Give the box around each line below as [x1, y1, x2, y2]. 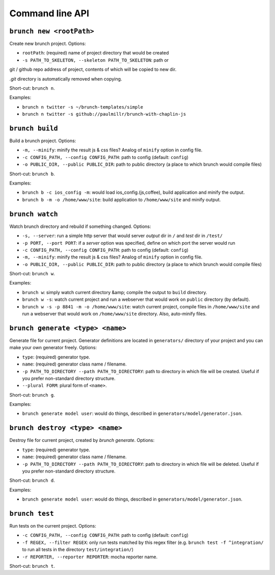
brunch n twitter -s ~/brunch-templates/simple [22, 104, 144, 110]
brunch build [9, 124, 58, 133]
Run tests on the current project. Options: [9, 523, 97, 529]
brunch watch [9, 210, 58, 218]
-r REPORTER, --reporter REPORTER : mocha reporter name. [22, 554, 158, 560]
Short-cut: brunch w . [9, 271, 56, 277]
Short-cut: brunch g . [9, 391, 56, 398]
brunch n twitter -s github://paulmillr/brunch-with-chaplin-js [22, 111, 186, 117]
